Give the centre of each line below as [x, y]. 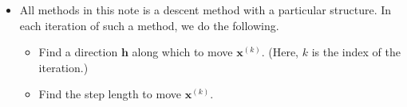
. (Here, [280, 52]
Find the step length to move [110, 94]
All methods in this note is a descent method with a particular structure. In [205, 10]
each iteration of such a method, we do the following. [149, 25]
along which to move [182, 52]
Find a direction [78, 52]
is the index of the [356, 52]
